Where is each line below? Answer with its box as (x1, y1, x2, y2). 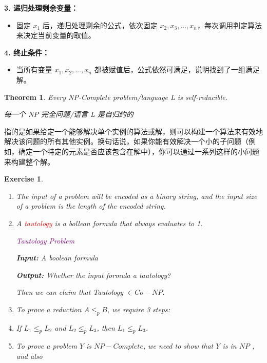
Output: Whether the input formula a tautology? (16, 269, 171, 280)
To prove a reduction (16, 304, 82, 314)
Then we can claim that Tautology (16, 287, 124, 297)
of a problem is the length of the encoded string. (16, 200, 166, 211)
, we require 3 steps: (107, 304, 170, 314)
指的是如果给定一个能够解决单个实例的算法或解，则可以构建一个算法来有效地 (4, 126, 263, 136)
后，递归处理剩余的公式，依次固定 (42, 19, 158, 30)
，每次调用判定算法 (197, 19, 262, 30)
